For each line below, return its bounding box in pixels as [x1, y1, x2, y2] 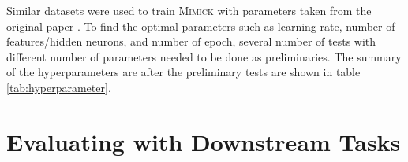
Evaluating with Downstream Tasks [6, 125, 401, 157]
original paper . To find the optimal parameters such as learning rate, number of [6, 17, 395, 34]
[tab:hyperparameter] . [6, 79, 111, 95]
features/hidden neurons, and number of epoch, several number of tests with [6, 33, 376, 50]
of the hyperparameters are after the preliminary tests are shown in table [6, 64, 361, 80]
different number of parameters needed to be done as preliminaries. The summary [6, 48, 402, 64]
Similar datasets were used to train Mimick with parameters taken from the [6, 2, 372, 18]
